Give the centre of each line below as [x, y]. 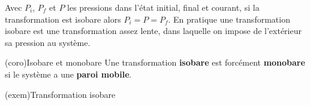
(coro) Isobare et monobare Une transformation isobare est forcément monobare [155, 62]
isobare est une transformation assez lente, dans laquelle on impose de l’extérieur [153, 31]
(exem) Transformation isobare [60, 94]
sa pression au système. [48, 42]
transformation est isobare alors [63, 19]
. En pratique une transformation [229, 19]
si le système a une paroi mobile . [68, 74]
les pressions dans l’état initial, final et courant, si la [163, 7]
